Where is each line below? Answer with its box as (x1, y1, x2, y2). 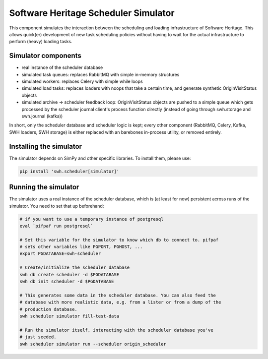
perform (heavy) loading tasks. (9, 39, 72, 45)
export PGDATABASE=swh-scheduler (19, 251, 101, 256)
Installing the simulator (9, 142, 82, 151)
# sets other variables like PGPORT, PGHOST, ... (19, 244, 143, 250)
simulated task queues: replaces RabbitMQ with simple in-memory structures (21, 71, 180, 77)
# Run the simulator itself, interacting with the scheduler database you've (19, 327, 213, 333)
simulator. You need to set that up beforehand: (9, 203, 104, 209)
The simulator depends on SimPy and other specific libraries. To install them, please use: (9, 155, 191, 161)
